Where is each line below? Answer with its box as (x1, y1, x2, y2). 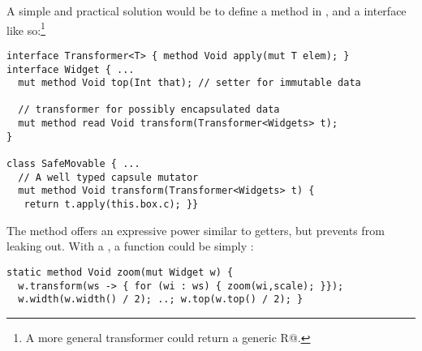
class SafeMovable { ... (6, 158, 140, 170)
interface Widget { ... (6, 63, 135, 75)
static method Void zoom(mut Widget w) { (6, 266, 234, 278)
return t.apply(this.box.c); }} (24, 199, 199, 211)
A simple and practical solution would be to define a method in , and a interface (6, 2, 407, 19)
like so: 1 (6, 19, 45, 38)
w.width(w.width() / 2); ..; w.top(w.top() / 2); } (18, 293, 304, 306)
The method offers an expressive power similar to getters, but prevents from (6, 221, 385, 238)
